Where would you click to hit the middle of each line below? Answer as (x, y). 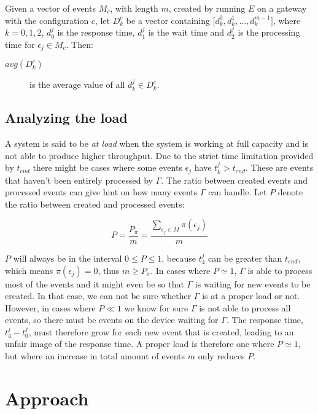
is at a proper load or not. (251, 296)
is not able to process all (245, 307)
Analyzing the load (66, 118)
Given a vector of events (50, 8)
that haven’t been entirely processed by (79, 180)
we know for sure (156, 307)
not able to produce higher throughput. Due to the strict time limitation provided (159, 155)
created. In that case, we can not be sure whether (98, 296)
